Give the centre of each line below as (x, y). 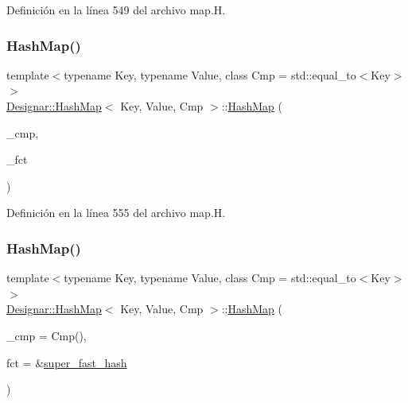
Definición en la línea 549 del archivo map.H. (116, 10)
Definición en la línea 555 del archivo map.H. (116, 213)
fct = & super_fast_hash (67, 362)
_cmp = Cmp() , (47, 335)
